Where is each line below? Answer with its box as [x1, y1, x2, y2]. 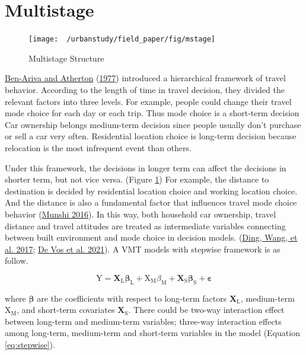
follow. [5, 254, 28, 267]
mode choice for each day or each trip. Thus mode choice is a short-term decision [5, 107, 299, 119]
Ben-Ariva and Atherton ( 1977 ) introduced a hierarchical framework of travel [5, 72, 286, 84]
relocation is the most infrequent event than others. [5, 141, 192, 153]
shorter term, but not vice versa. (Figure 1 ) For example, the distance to [5, 173, 269, 186]
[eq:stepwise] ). [5, 338, 55, 351]
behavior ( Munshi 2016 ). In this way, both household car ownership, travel [5, 207, 276, 220]
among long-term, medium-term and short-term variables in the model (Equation [5, 327, 300, 339]
